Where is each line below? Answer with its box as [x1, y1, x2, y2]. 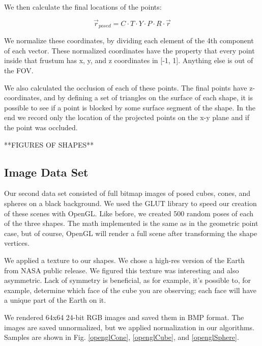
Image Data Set [4, 164, 89, 180]
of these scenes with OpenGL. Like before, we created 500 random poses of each [4, 208, 254, 218]
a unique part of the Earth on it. [4, 295, 106, 305]
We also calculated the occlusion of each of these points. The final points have [4, 82, 247, 93]
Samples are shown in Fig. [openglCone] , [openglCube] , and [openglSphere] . [4, 332, 239, 342]
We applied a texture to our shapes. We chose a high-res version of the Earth [4, 254, 245, 265]
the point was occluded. [4, 122, 78, 133]
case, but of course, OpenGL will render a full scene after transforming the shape [4, 227, 257, 238]
